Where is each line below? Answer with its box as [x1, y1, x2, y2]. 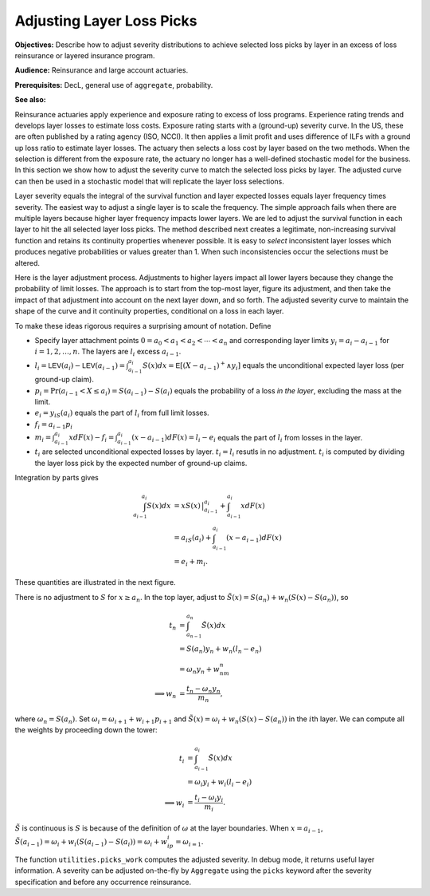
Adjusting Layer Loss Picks [14, 12, 198, 30]
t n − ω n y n [186, 684, 221, 695]
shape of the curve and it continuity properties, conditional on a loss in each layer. [14, 306, 284, 316]
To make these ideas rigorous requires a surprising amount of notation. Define [14, 321, 272, 330]
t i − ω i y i [194, 793, 224, 804]
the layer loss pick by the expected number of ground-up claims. [34, 458, 248, 468]
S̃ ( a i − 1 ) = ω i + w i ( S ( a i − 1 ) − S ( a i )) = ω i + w [14, 837, 168, 848]
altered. [14, 258, 40, 267]
